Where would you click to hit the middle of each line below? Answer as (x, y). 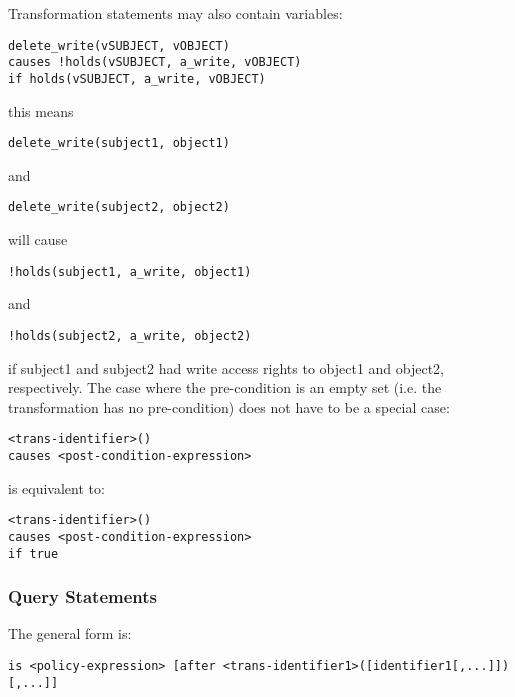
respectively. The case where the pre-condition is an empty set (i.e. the (225, 387)
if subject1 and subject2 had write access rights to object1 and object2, (226, 367)
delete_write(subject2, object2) (119, 207)
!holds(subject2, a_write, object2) (130, 335)
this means (41, 110)
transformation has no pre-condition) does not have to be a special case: (229, 406)
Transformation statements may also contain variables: (175, 13)
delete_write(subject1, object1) (119, 143)
